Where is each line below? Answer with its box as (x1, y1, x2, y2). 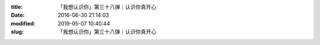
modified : (11, 20, 36, 27)
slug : (11, 28, 24, 36)
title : (11, 4, 23, 10)
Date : (11, 12, 25, 19)
